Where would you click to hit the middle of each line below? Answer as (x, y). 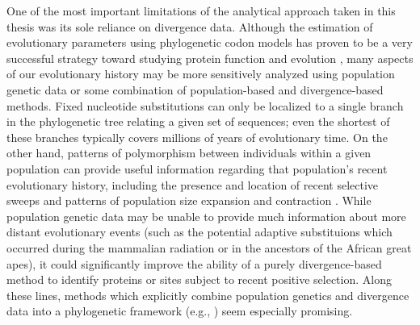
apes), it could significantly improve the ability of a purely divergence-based (194, 263)
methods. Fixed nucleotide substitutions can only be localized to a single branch (205, 105)
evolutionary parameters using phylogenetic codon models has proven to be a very (210, 42)
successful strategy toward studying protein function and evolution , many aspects (210, 58)
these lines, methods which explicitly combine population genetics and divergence (208, 295)
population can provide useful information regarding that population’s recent (197, 168)
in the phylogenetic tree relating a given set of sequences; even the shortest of (198, 121)
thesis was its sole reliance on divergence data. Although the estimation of (190, 26)
